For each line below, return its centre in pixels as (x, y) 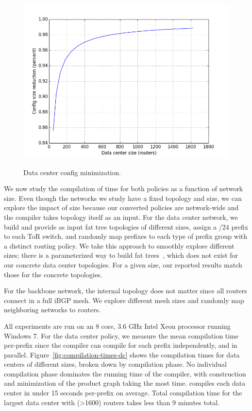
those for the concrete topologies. (53, 274)
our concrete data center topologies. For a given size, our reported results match (123, 264)
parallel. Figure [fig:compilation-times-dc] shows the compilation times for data (122, 354)
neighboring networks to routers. (52, 310)
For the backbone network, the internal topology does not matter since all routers (126, 291)
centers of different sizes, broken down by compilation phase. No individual (115, 364)
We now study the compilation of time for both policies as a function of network (124, 188)
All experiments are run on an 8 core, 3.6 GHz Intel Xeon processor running (117, 326)
